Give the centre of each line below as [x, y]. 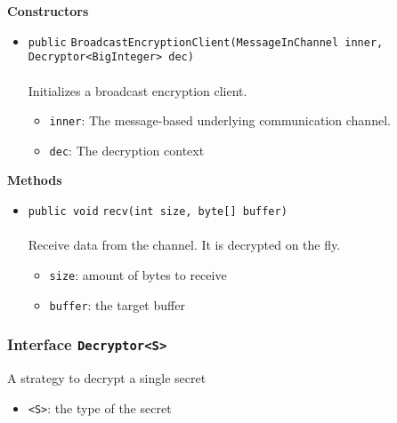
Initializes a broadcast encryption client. [138, 90]
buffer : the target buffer [117, 304]
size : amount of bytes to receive [138, 274]
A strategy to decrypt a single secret [107, 377]
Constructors [48, 11]
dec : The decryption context [127, 150]
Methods [35, 180]
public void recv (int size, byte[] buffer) [158, 211]
